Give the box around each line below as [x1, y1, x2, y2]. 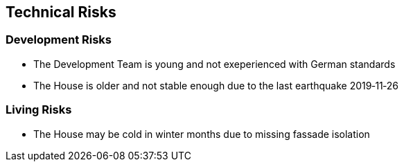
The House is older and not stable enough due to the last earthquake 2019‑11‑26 [33, 79, 399, 91]
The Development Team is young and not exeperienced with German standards [33, 58, 396, 70]
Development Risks [6, 33, 112, 47]
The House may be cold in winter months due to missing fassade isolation [33, 128, 370, 140]
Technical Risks [6, 3, 116, 21]
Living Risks [6, 103, 72, 117]
